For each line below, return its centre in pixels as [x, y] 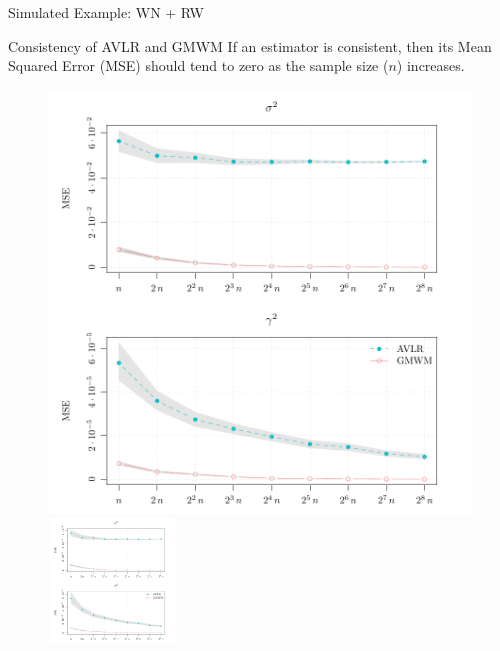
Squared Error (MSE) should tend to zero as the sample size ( [198, 65]
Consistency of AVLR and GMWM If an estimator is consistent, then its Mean [250, 45]
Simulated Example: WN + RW [106, 12]
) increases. [430, 65]
